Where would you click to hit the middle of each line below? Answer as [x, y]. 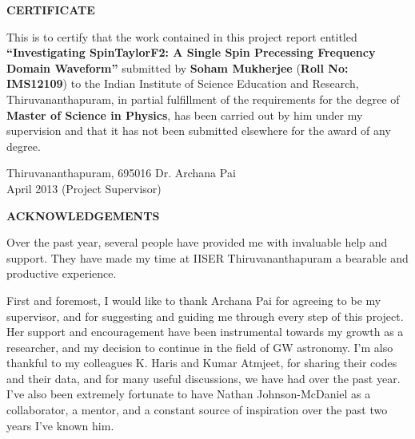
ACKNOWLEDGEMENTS [83, 215]
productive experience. [62, 273]
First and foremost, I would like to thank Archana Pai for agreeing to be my [194, 300]
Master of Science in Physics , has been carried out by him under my [185, 115]
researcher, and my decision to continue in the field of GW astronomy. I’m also [200, 347]
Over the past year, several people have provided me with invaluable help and [197, 242]
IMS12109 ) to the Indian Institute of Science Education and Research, [183, 83]
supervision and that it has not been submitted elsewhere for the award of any [199, 131]
